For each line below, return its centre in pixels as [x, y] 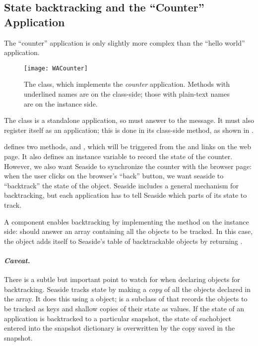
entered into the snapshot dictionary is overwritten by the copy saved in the [120, 328]
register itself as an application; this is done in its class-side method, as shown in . [129, 130]
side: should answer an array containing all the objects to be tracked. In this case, [129, 231]
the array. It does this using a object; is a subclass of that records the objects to [126, 299]
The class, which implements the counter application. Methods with [127, 84]
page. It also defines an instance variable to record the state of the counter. [118, 156]
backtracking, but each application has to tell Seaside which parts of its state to [126, 195]
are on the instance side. [61, 103]
